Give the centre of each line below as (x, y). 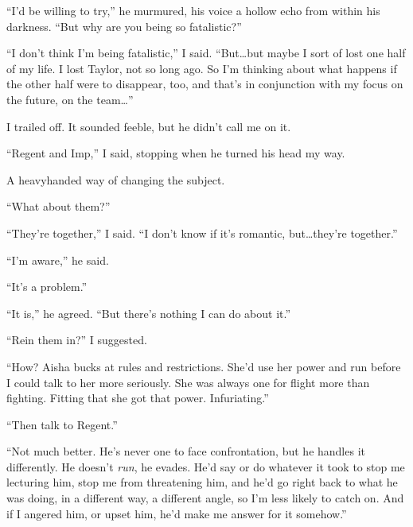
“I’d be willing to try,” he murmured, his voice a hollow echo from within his (193, 10)
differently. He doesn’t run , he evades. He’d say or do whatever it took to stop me (206, 466)
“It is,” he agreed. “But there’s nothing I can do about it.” (149, 313)
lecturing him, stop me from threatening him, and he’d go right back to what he (202, 482)
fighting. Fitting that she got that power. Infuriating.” (138, 398)
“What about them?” (58, 206)
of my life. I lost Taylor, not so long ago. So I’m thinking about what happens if (202, 68)
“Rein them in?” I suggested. (77, 340)
